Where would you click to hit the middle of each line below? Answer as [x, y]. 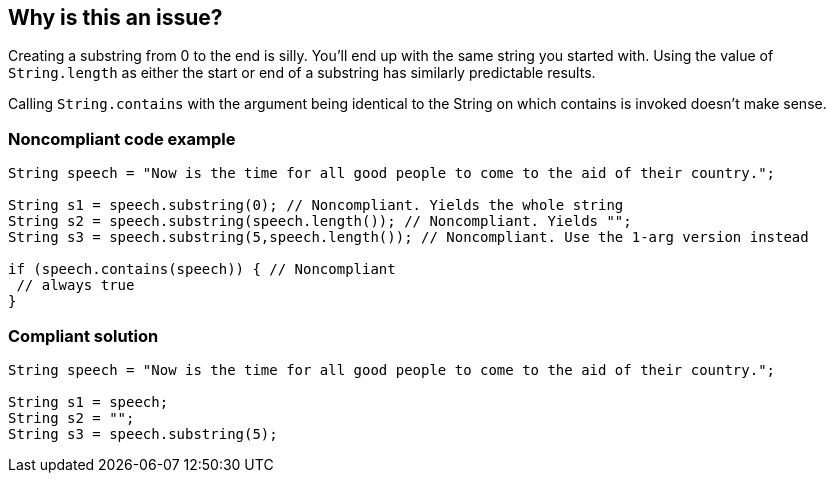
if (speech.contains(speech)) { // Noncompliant [202, 269]
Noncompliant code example [122, 138]
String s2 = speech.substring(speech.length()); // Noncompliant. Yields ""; [320, 221]
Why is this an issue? [115, 17]
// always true [75, 285]
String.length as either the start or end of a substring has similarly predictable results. [302, 73]
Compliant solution [83, 335]
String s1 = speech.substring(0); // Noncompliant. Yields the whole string [316, 205]
